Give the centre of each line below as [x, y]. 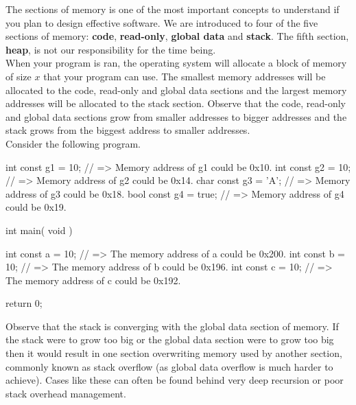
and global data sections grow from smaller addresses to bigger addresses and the [176, 116]
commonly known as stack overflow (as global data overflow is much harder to [169, 366]
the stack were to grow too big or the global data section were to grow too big [170, 339]
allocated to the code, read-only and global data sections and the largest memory [176, 90]
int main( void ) [39, 230]
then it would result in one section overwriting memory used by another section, [174, 353]
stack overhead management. [66, 393]
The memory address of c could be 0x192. [93, 280]
